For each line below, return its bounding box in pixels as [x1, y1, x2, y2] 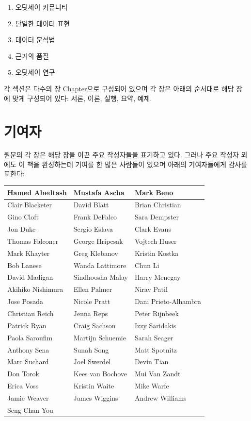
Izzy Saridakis [134, 320, 176, 330]
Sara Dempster [134, 212, 179, 222]
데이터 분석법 [15, 34, 55, 45]
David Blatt [73, 200, 109, 210]
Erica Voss [7, 381, 39, 391]
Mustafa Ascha [73, 187, 125, 197]
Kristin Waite [73, 381, 114, 391]
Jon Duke [7, 224, 36, 234]
